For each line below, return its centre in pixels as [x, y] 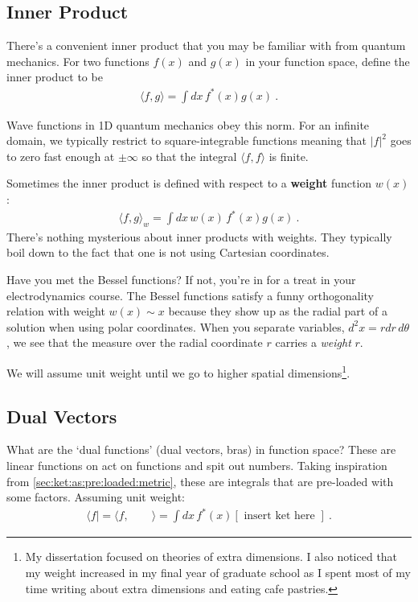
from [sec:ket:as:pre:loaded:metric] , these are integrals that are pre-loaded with [200, 481]
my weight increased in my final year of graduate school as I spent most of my [218, 572]
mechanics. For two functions [78, 61]
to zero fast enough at [61, 156]
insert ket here [279, 516]
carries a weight [313, 342]
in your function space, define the [328, 61]
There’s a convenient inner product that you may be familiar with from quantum [206, 45]
